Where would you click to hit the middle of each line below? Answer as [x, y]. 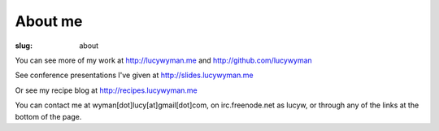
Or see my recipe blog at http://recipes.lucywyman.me [106, 90]
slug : [24, 46]
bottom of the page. [48, 116]
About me [49, 21]
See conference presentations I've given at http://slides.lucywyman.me [134, 75]
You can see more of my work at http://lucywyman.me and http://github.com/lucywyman [163, 60]
